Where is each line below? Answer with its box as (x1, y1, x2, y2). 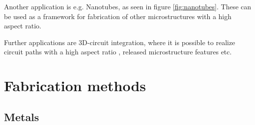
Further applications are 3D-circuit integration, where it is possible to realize (4, 37, 235, 47)
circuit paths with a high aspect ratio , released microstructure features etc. (4, 47, 232, 57)
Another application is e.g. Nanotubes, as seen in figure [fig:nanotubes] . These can (4, 1, 252, 11)
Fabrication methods (4, 75, 146, 96)
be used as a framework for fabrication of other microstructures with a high (4, 11, 232, 21)
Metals (4, 109, 39, 124)
